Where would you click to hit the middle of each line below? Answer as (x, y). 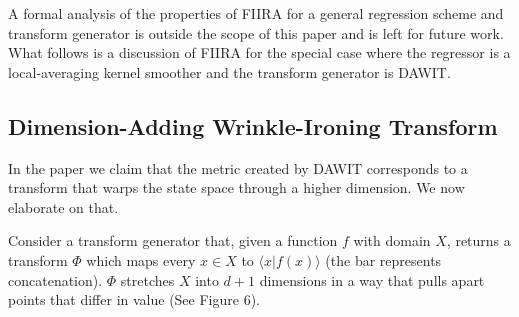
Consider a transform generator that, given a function (173, 240)
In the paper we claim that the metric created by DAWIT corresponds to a (238, 167)
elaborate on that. (63, 206)
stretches (147, 279)
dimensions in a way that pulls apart (372, 279)
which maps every (141, 259)
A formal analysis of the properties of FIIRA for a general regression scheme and (256, 13)
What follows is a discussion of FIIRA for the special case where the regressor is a (259, 52)
